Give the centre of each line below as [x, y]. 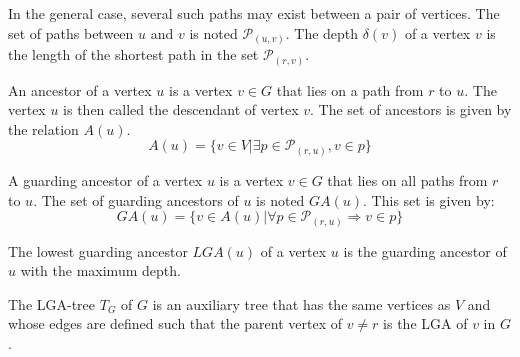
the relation [43, 128]
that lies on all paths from [407, 179]
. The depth [322, 32]
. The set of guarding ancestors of [136, 199]
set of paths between [71, 32]
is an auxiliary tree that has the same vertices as [301, 303]
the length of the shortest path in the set [133, 54]
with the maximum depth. [100, 270]
